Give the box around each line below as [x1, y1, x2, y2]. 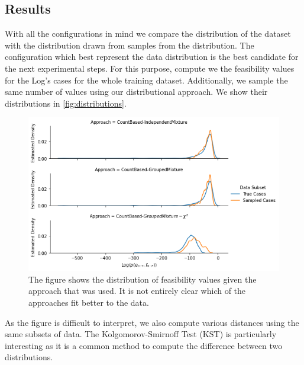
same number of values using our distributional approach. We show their [5, 85, 268, 98]
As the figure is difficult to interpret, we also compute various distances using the [5, 316, 299, 328]
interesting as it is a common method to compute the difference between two [5, 339, 283, 351]
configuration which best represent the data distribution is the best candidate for [5, 50, 299, 63]
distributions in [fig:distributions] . [5, 97, 127, 109]
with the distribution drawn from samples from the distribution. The [5, 39, 254, 51]
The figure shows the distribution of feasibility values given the [28, 273, 257, 285]
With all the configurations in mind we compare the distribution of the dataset [5, 27, 291, 40]
